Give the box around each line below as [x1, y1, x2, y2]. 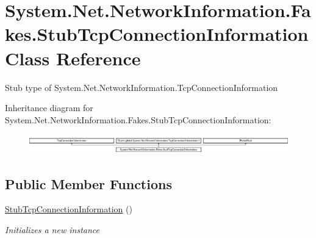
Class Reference [5, 45, 141, 70]
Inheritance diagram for [5, 101, 93, 114]
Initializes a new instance [5, 223, 99, 236]
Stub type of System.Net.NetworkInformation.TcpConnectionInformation [5, 81, 278, 93]
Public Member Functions [5, 174, 172, 193]
